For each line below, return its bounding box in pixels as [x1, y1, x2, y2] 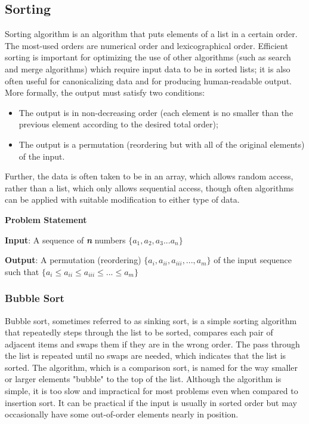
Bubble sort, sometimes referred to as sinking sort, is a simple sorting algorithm [5, 314, 297, 327]
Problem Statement [5, 213, 87, 225]
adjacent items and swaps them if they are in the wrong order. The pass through [5, 337, 300, 350]
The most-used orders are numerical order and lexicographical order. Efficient [5, 39, 288, 51]
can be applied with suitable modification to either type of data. [5, 193, 240, 206]
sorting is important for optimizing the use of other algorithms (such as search [5, 51, 291, 63]
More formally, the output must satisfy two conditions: [5, 86, 205, 99]
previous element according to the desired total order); [18, 118, 218, 130]
